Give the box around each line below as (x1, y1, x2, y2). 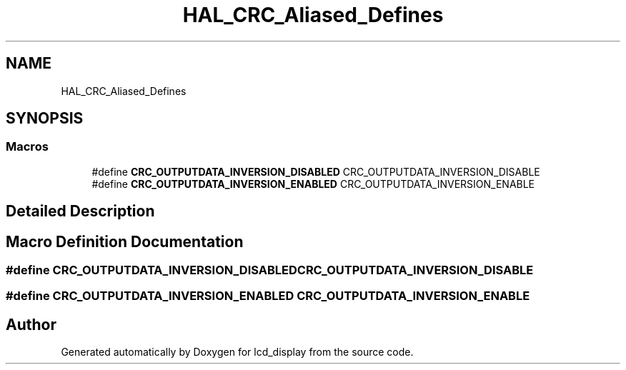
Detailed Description (6, 202, 155, 221)
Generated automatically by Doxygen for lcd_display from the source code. (61, 346, 414, 359)
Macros (6, 139, 49, 154)
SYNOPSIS (6, 109, 84, 128)
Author (6, 315, 56, 334)
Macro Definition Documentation (6, 232, 244, 251)
